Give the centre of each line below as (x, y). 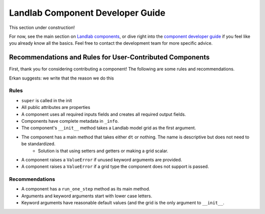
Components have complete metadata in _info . (70, 121)
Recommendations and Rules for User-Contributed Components (109, 57)
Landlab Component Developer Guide (87, 13)
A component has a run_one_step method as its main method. (86, 189)
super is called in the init (47, 100)
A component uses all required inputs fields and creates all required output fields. (104, 114)
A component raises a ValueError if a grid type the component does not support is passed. (115, 166)
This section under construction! (42, 27)
